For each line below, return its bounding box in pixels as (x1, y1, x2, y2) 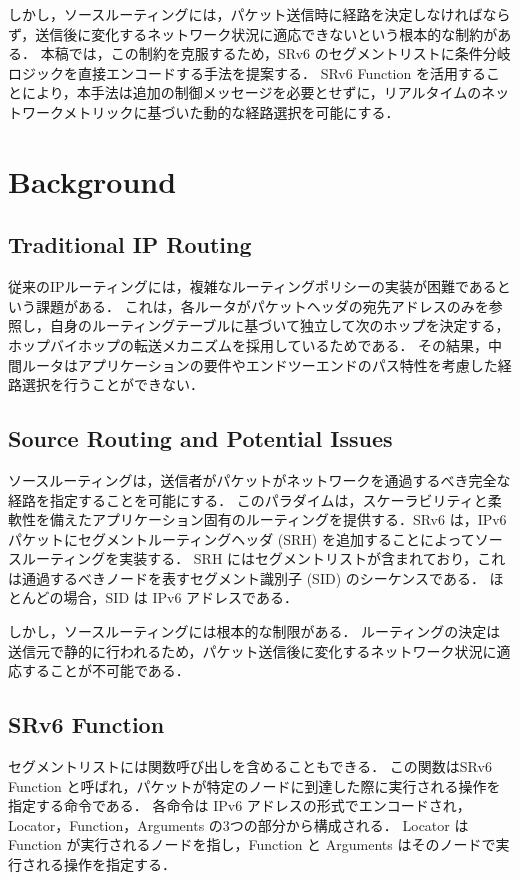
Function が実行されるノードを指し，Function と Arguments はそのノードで (8, 834, 496, 855)
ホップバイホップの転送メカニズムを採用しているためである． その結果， (8, 334, 489, 355)
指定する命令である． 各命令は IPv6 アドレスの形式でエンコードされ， (8, 795, 471, 816)
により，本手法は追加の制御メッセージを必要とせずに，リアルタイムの (21, 82, 482, 103)
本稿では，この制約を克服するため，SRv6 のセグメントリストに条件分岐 (40, 43, 511, 64)
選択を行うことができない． (21, 374, 204, 395)
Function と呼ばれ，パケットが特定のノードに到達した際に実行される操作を (8, 775, 501, 796)
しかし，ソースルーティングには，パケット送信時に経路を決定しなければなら (8, 4, 511, 24)
